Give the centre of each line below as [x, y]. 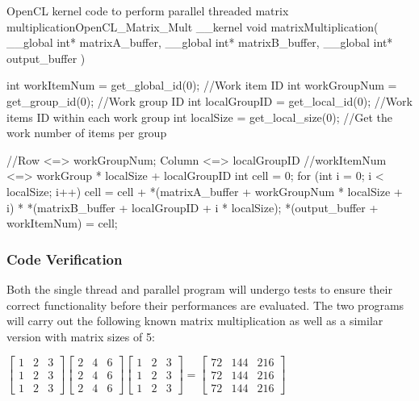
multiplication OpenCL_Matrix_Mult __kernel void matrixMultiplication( [193, 26]
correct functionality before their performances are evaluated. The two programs [205, 305]
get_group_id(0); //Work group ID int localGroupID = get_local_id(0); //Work [209, 100]
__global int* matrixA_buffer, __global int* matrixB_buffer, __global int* [200, 42]
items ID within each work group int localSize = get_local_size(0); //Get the [200, 117]
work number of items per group [87, 133]
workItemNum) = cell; [62, 223]
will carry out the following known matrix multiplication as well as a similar [195, 321]
